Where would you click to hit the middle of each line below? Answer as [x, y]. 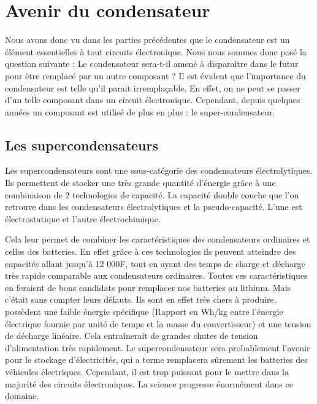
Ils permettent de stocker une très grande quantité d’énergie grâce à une [140, 183]
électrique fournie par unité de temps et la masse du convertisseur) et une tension [158, 323]
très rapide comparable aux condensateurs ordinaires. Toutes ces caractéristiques [156, 275]
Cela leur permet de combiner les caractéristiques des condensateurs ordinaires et [158, 239]
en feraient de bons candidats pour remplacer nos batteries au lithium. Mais [148, 287]
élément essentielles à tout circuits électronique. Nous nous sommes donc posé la [156, 51]
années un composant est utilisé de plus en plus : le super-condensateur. [140, 111]
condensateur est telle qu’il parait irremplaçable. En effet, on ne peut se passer [153, 87]
